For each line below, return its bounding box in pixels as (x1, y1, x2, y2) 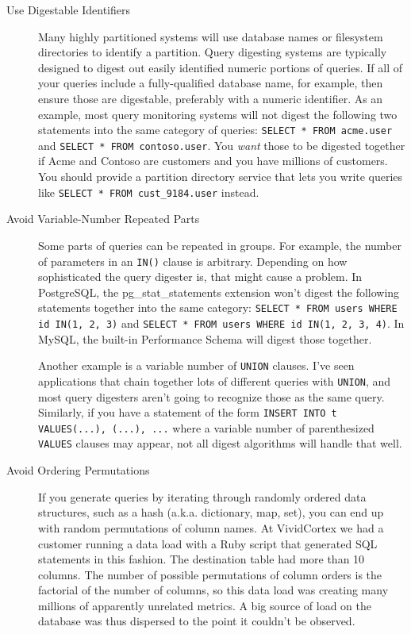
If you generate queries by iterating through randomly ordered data (38, 488, 367, 505)
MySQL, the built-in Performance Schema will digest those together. (38, 330, 372, 347)
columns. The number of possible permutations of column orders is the (38, 566, 382, 582)
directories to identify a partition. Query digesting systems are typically (38, 44, 387, 60)
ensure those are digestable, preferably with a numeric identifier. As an (38, 90, 383, 106)
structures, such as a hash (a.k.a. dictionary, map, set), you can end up (38, 504, 384, 521)
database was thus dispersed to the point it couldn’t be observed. (38, 613, 355, 629)
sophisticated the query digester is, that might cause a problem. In (38, 268, 363, 285)
